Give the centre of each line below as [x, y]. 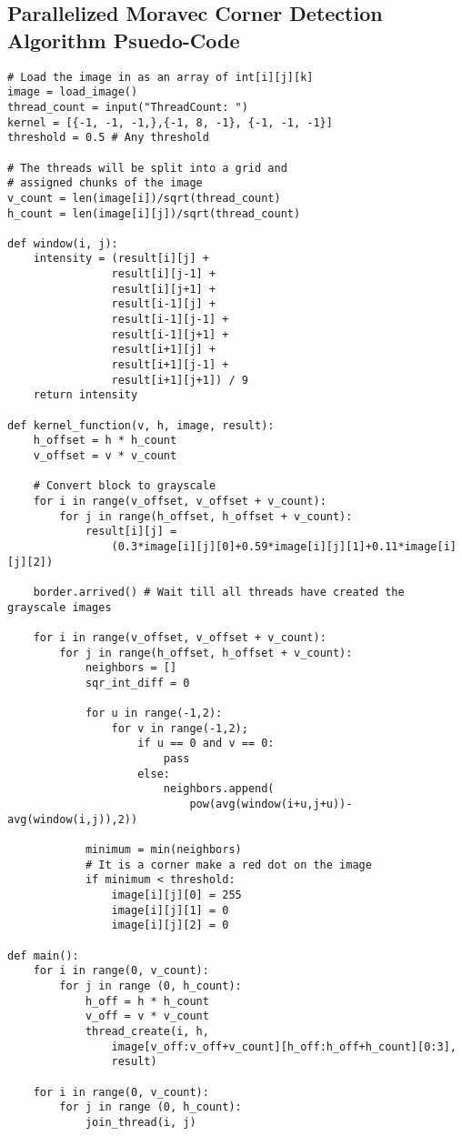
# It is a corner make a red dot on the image [228, 865]
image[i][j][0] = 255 [176, 895]
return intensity [85, 395]
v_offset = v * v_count [105, 456]
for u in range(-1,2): [154, 714]
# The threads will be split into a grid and [147, 168]
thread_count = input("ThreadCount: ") [128, 107]
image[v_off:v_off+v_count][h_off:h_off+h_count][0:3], [284, 1046]
